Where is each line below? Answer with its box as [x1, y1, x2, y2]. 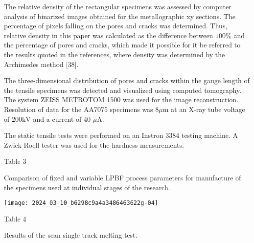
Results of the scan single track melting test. [4, 230, 138, 240]
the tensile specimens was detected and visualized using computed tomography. [4, 85, 242, 95]
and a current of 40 [33, 113, 91, 124]
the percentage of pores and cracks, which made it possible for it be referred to [4, 40, 241, 50]
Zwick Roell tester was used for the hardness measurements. [4, 139, 184, 150]
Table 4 [4, 213, 26, 223]
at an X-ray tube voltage [171, 104, 245, 114]
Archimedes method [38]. [4, 59, 79, 69]
